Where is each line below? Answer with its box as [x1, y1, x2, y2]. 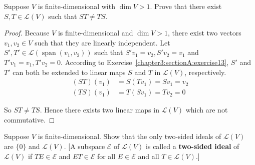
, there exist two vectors [168, 27, 241, 38]
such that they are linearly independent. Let [35, 37, 170, 47]
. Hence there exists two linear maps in [40, 104, 159, 115]
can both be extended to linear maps [13, 66, 126, 77]
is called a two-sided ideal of [146, 141, 239, 151]
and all [138, 150, 159, 161]
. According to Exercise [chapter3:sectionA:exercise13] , [61, 56, 229, 67]
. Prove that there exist [150, 1, 222, 11]
